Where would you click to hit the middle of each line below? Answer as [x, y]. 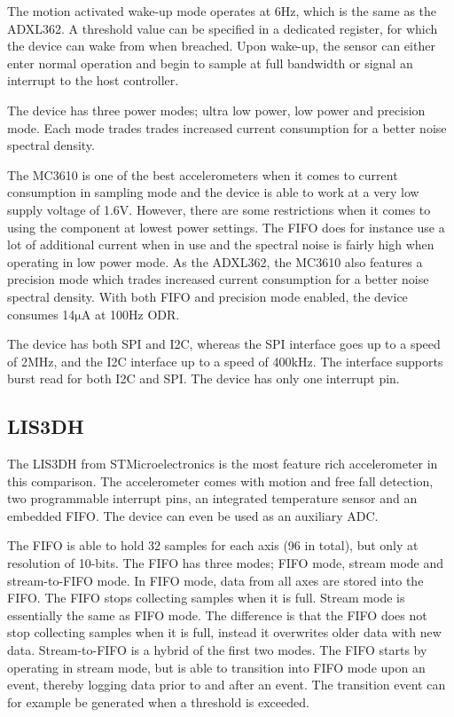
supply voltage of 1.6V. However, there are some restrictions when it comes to [219, 209]
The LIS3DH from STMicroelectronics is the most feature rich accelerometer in [223, 464]
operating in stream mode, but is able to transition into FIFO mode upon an [216, 667]
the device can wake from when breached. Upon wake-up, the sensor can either [221, 46]
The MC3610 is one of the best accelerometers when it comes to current [203, 174]
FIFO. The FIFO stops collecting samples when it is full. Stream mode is [206, 598]
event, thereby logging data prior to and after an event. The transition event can [227, 685]
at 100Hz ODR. [137, 314]
